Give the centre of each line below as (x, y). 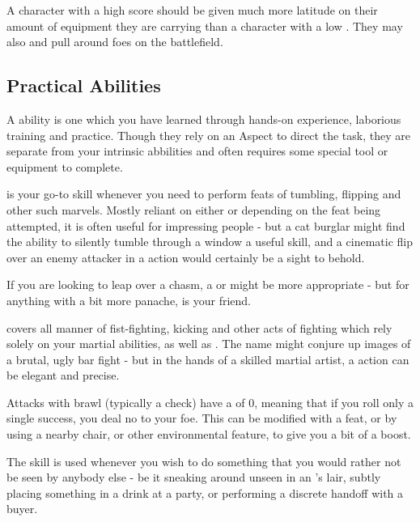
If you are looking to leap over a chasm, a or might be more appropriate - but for (208, 284)
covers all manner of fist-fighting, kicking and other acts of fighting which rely (199, 327)
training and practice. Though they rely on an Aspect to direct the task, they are (208, 135)
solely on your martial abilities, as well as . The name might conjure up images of (209, 344)
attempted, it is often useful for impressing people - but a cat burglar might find (206, 225)
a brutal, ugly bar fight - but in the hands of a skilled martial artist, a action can (208, 359)
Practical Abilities (84, 85)
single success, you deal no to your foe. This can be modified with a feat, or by (202, 418)
